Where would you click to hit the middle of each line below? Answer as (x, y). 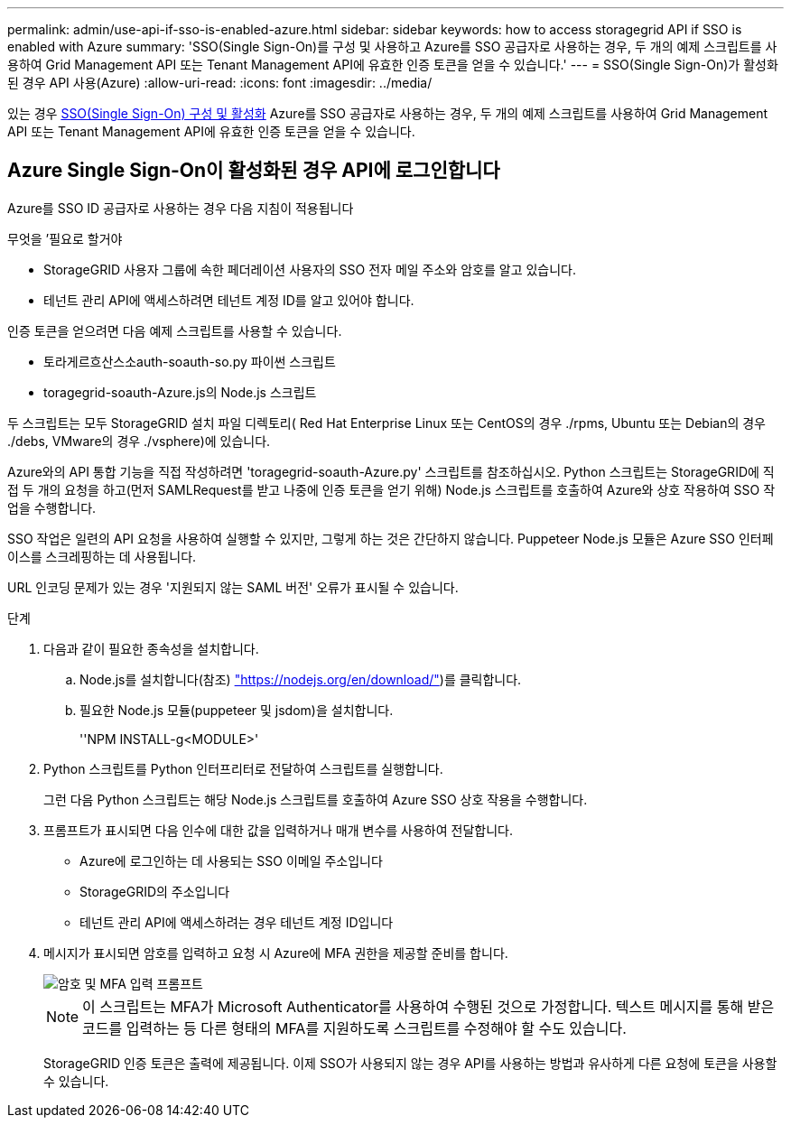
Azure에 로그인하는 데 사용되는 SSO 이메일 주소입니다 (231, 860)
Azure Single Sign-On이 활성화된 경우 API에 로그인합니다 (254, 171)
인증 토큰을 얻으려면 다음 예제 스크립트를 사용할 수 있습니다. (175, 330)
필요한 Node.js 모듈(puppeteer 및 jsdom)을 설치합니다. (237, 710)
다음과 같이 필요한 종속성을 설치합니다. (151, 648)
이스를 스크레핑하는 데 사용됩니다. (102, 556)
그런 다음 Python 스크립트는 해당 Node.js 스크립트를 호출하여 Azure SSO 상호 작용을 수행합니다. (316, 799)
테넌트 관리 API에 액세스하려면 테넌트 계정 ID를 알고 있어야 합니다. (229, 300)
